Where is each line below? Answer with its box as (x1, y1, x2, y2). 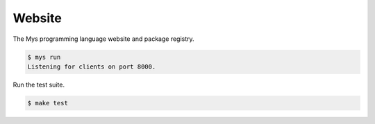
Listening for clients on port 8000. (27, 62, 156, 71)
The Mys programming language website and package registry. (12, 35, 194, 43)
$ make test (27, 99, 69, 107)
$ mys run (27, 53, 61, 61)
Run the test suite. (12, 80, 65, 89)
